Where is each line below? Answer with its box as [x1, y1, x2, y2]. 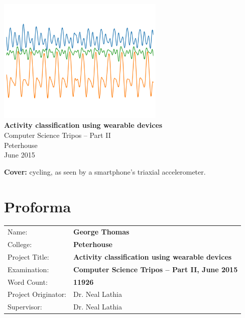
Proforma [4, 196, 71, 216]
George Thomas [73, 226, 130, 237]
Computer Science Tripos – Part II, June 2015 [73, 264, 238, 274]
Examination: [8, 264, 49, 274]
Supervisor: [8, 301, 42, 312]
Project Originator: [8, 289, 67, 299]
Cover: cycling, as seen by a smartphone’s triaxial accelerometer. [4, 166, 206, 177]
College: [8, 239, 32, 250]
